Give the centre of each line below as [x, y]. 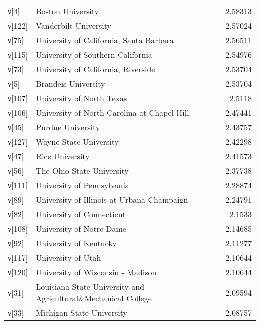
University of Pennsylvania [83, 185]
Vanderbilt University [74, 26]
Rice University [63, 156]
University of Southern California [94, 55]
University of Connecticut [81, 214]
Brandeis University [71, 84]
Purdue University [68, 127]
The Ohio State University [82, 171]
